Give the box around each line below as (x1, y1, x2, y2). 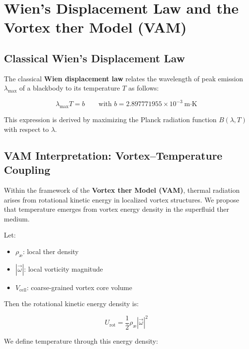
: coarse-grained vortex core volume (26, 282, 132, 292)
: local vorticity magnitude (24, 263, 103, 274)
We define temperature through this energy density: (4, 336, 158, 346)
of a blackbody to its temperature (19, 83, 120, 93)
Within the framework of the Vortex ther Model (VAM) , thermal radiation (4, 185, 240, 195)
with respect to (4, 124, 49, 134)
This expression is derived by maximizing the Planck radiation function (4, 114, 217, 125)
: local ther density (22, 246, 79, 256)
